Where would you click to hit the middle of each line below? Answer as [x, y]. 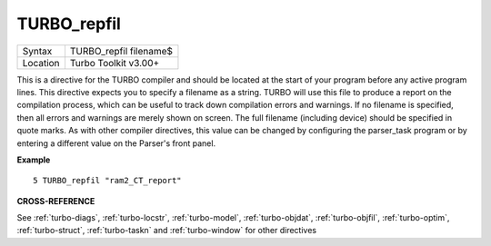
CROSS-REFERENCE [56, 201]
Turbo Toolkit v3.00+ [115, 63]
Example [34, 160]
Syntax [37, 51]
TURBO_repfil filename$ [121, 51]
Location [41, 63]
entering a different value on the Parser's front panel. [116, 143]
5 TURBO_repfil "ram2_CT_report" [107, 181]
